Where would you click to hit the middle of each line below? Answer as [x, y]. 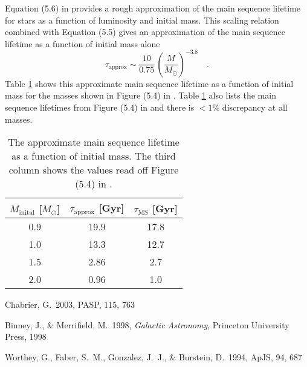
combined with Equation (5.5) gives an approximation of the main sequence [145, 32]
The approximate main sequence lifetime [94, 142]
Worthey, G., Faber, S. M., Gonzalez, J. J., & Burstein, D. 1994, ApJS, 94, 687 [154, 356]
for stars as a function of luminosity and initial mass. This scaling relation [142, 20]
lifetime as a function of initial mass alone [82, 43]
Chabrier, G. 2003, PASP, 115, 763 [70, 304]
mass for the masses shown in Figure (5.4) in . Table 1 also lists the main [141, 95]
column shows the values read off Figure [94, 170]
